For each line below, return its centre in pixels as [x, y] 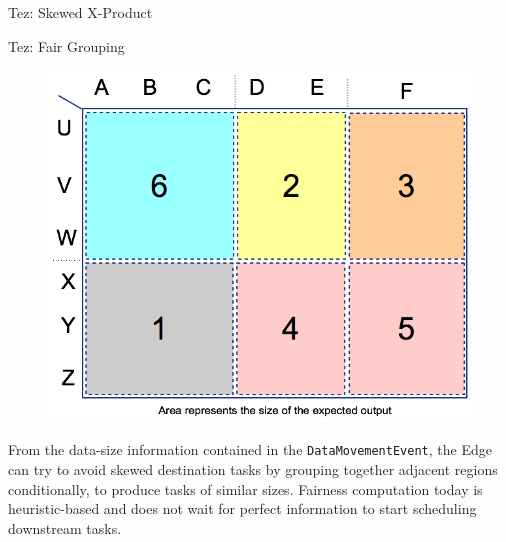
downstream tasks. [65, 527]
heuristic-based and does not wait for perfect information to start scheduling [242, 508]
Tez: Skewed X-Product [80, 12]
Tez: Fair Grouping [66, 45]
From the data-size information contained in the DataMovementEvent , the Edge [250, 449]
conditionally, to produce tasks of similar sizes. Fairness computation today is [245, 488]
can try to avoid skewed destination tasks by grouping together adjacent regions [253, 468]
